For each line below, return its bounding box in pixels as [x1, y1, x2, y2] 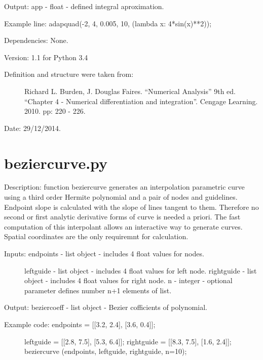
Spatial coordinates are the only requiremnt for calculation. [4, 231, 189, 242]
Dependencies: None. [4, 35, 68, 46]
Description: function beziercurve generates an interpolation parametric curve [4, 182, 245, 192]
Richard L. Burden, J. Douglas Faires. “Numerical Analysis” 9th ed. [24, 85, 236, 96]
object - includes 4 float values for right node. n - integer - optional [24, 275, 233, 286]
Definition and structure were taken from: [4, 69, 134, 79]
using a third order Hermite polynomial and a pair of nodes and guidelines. [4, 192, 238, 202]
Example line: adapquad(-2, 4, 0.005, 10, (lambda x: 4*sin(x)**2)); [4, 18, 212, 28]
